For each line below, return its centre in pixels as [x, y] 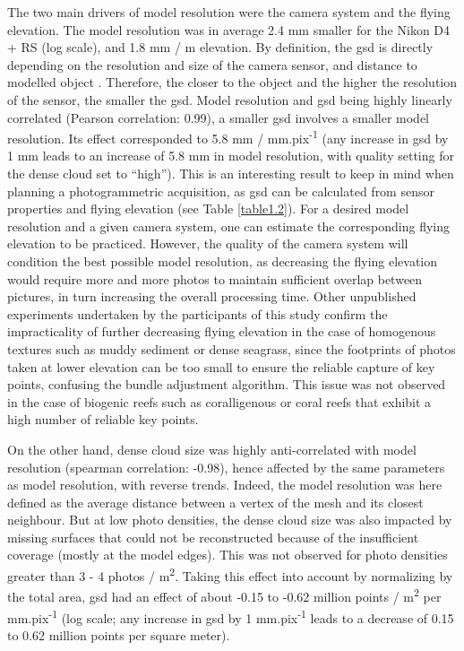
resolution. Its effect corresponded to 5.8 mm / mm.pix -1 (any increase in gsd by [228, 137]
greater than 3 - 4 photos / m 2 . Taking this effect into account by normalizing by [230, 574]
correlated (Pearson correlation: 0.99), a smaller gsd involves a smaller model [219, 117]
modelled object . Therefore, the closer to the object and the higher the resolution [232, 82]
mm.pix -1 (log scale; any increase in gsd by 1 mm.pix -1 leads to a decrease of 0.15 [231, 616]
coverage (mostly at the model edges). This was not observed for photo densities [228, 555]
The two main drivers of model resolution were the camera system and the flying [229, 12]
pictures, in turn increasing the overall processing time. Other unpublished [212, 296]
